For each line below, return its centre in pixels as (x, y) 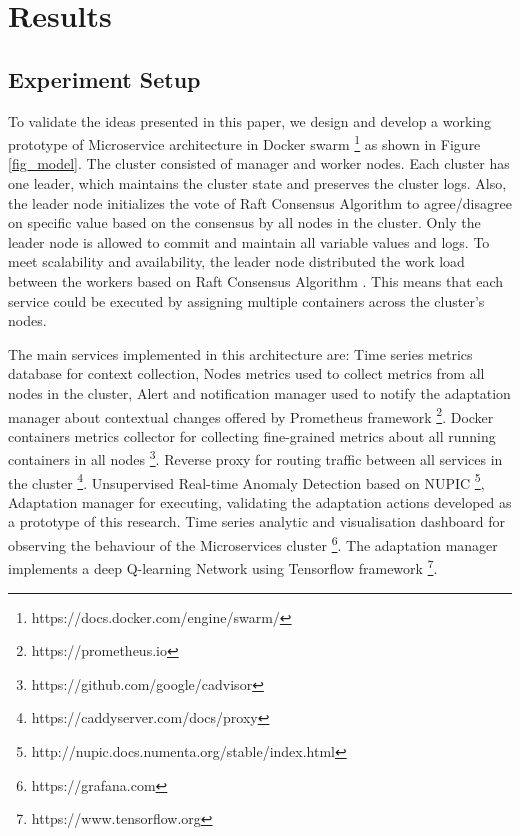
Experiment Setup (104, 78)
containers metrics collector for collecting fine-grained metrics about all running (252, 435)
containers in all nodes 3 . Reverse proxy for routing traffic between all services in (255, 458)
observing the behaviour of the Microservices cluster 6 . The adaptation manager (253, 543)
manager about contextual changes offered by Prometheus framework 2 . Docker (251, 415)
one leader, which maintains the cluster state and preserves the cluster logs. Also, (257, 183)
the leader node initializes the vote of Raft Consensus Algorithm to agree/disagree (260, 202)
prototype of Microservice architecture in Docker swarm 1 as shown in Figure (244, 142)
